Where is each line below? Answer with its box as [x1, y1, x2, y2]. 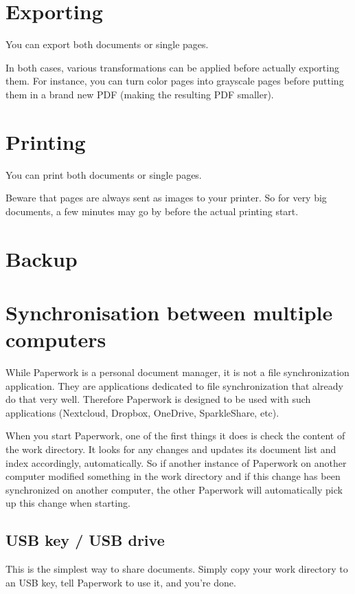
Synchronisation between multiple [5, 298, 333, 326]
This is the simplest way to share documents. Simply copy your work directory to [5, 562, 348, 576]
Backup [5, 244, 78, 272]
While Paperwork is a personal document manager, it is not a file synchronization [5, 365, 350, 379]
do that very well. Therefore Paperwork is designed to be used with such [5, 392, 311, 406]
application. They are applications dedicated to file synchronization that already [5, 378, 343, 393]
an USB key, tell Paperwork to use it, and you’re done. [5, 575, 236, 589]
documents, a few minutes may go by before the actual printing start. [5, 203, 299, 218]
